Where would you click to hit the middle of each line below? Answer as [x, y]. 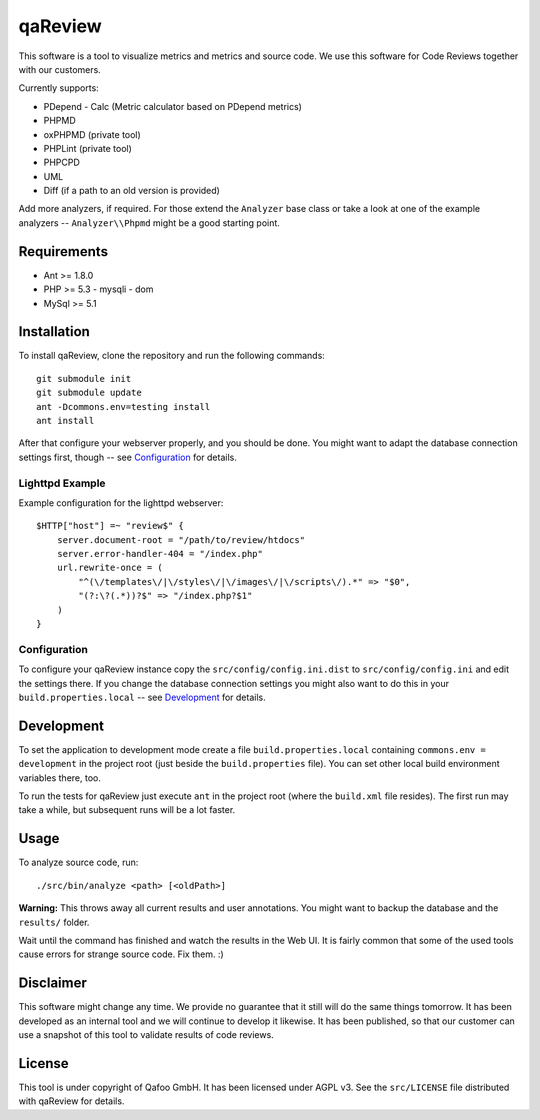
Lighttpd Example [62, 483]
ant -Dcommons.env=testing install [123, 406]
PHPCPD [61, 162]
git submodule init [84, 378]
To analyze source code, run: [78, 862]
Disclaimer [52, 983]
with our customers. [60, 69]
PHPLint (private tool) [87, 148]
